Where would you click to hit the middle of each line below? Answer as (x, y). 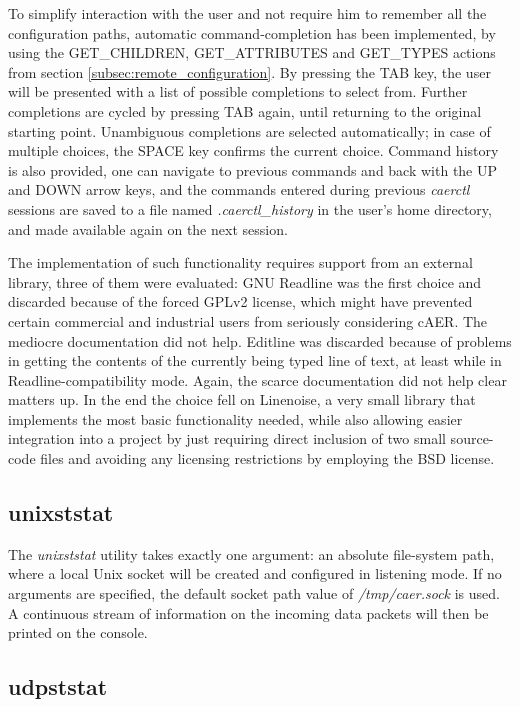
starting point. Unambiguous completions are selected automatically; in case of (249, 130)
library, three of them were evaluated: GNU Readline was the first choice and (245, 281)
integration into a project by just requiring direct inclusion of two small (227, 438)
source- (472, 438)
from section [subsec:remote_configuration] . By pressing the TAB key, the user (249, 71)
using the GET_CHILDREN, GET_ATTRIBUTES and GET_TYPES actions (252, 52)
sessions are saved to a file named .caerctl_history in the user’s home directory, (250, 208)
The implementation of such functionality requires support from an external (240, 262)
